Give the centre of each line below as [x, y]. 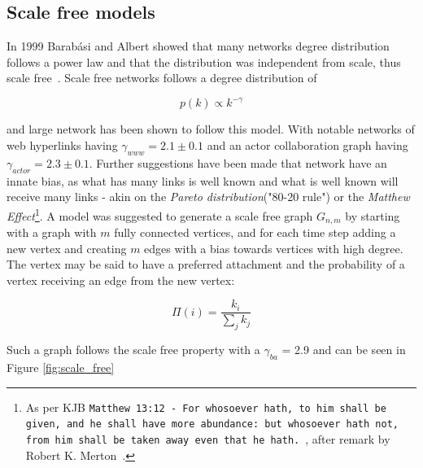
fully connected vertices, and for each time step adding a [255, 232]
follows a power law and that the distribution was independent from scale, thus [204, 61]
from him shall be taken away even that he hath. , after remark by [208, 438]
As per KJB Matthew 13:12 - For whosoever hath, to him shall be [206, 407]
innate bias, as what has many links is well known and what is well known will [203, 180]
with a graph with [52, 232]
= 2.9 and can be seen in [344, 350]
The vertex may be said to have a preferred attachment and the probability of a [206, 264]
